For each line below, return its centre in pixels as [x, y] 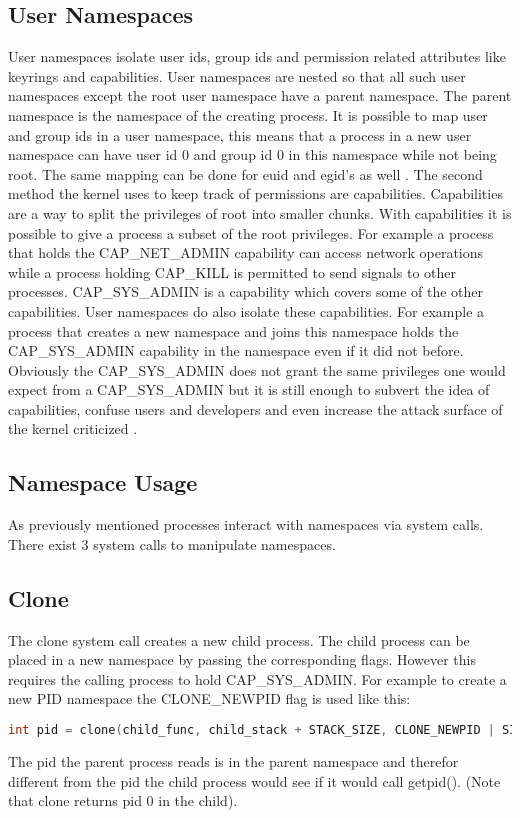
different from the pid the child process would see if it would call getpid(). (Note [254, 780]
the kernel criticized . [73, 428]
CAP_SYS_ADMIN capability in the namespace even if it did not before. [236, 350]
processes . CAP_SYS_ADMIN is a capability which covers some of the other [245, 291]
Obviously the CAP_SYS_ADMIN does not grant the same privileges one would [257, 369]
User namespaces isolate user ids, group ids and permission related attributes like [257, 56]
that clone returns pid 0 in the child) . [123, 800]
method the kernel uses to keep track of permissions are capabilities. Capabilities [255, 193]
